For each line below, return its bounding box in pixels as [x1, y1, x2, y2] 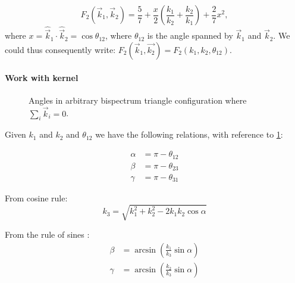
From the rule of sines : [5, 228, 90, 241]
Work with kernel [5, 71, 79, 83]
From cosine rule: [5, 192, 68, 204]
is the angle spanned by [147, 29, 233, 42]
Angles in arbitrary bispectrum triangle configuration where [29, 94, 247, 106]
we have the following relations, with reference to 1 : [95, 128, 283, 141]
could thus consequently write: [5, 43, 116, 56]
